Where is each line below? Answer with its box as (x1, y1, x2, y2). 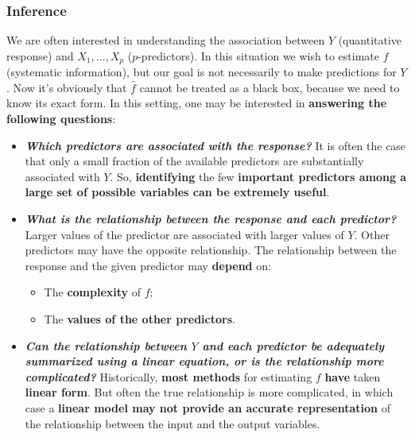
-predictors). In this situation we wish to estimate (138, 47, 379, 64)
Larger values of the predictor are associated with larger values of (25, 226, 344, 242)
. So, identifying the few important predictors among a (110, 168, 407, 184)
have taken (324, 368, 381, 385)
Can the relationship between (25, 337, 187, 354)
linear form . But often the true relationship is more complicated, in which (25, 384, 394, 400)
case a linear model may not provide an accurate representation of (25, 399, 390, 416)
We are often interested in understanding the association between (6, 32, 325, 48)
